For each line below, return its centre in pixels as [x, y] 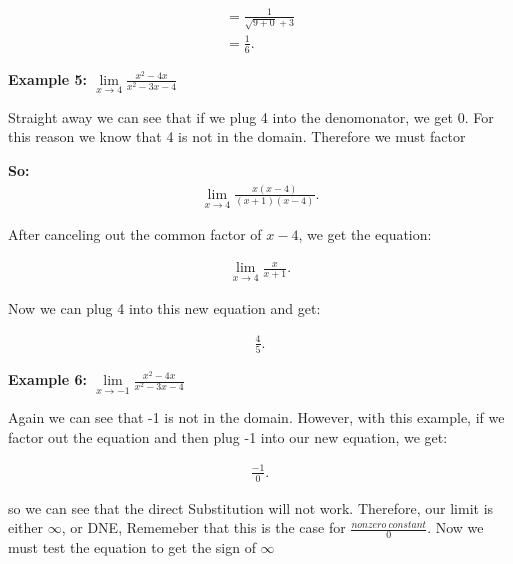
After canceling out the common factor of [135, 234]
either [26, 527]
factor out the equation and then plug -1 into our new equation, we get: [228, 436]
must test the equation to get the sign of [132, 547]
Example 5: [47, 78]
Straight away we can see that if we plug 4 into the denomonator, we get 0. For [251, 116]
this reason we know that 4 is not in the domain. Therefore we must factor [237, 136]
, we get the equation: [365, 234]
